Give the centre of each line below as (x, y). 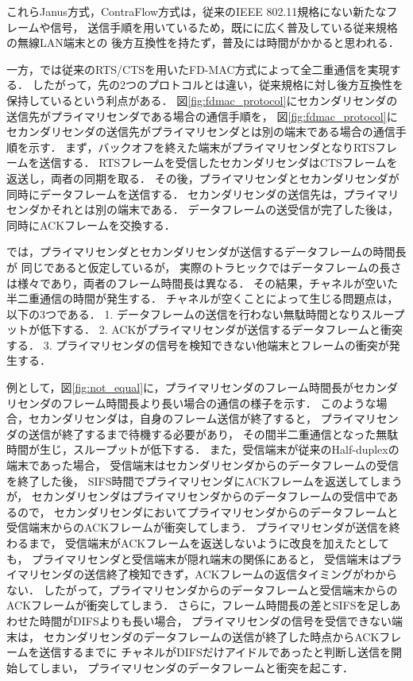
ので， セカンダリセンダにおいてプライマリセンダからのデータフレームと (208, 511)
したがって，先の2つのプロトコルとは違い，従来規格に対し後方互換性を (218, 85)
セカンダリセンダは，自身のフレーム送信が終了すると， (173, 418)
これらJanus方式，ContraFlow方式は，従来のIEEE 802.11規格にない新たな (197, 11)
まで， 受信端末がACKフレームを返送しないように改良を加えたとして (209, 543)
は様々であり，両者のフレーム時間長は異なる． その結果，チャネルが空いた (202, 282)
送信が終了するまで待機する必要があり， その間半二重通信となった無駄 (213, 433)
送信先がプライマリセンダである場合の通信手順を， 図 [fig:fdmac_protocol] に (202, 116)
